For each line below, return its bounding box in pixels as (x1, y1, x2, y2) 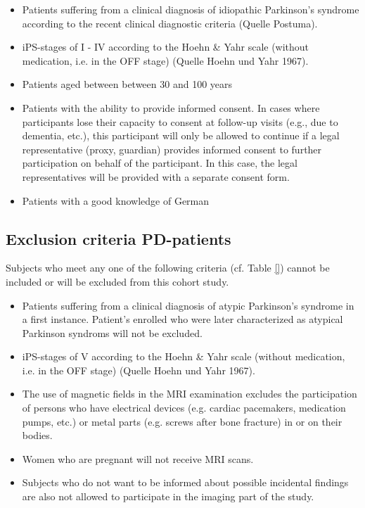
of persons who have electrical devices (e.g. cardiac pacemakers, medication (22, 400, 346, 415)
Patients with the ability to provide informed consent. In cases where (22, 100, 320, 115)
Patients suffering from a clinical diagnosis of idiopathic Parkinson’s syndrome (22, 2, 359, 16)
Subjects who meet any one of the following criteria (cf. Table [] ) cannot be (6, 260, 330, 275)
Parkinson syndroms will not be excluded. (22, 325, 203, 340)
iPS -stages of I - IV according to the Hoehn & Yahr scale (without (22, 39, 309, 54)
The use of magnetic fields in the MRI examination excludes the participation (22, 386, 357, 401)
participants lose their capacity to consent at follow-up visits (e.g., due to (22, 114, 338, 129)
